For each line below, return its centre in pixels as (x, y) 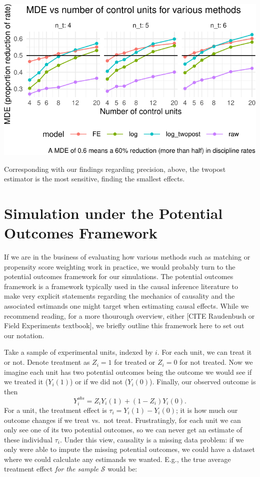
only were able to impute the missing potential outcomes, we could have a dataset (129, 449)
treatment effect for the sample (51, 469)
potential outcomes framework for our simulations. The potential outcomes (119, 276)
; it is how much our (207, 410)
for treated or (135, 362)
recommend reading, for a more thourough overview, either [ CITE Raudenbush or (129, 315)
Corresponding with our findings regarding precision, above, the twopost (115, 169)
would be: (122, 469)
